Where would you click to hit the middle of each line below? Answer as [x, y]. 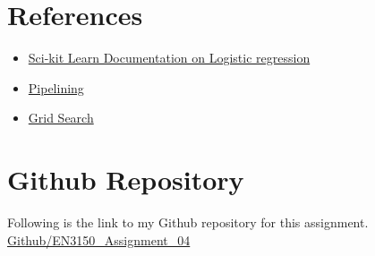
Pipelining [56, 87]
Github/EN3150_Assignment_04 [99, 239]
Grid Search [61, 118]
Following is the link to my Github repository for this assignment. [188, 222]
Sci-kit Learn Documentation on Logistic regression [169, 58]
